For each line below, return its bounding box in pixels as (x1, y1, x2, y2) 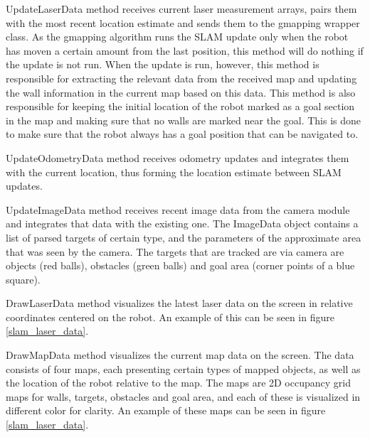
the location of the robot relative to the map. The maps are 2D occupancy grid (6, 375, 351, 390)
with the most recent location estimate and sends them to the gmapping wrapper (6, 15, 360, 30)
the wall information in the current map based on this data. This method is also (6, 85, 356, 99)
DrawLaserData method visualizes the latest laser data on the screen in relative (6, 296, 353, 311)
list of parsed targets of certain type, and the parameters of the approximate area (6, 230, 361, 244)
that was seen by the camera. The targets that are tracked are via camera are (6, 244, 344, 259)
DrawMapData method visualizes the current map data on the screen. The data (6, 347, 354, 362)
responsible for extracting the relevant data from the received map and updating (6, 70, 357, 85)
